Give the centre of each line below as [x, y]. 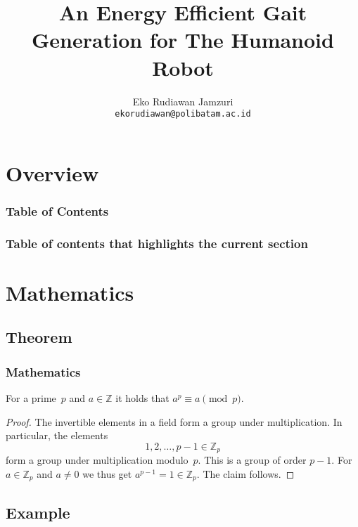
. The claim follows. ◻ [245, 473]
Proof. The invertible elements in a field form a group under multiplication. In [174, 421]
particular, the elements [57, 435]
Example [38, 512]
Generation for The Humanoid [183, 40]
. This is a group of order [252, 460]
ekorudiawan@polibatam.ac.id [183, 114]
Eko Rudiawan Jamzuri [183, 101]
